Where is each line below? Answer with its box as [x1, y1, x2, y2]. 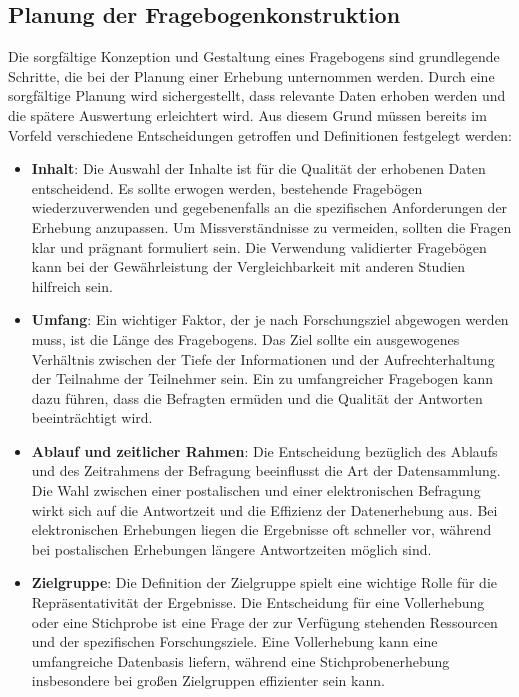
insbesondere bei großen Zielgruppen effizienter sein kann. [31, 670, 385, 691]
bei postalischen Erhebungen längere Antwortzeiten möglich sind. [31, 538, 432, 559]
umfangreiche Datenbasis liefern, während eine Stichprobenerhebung [31, 650, 450, 671]
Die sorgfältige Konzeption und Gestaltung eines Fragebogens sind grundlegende [8, 46, 500, 67]
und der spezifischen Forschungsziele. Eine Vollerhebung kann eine [31, 631, 438, 652]
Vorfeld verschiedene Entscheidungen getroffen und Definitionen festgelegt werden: [8, 124, 513, 145]
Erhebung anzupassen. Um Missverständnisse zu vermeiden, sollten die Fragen [31, 216, 512, 237]
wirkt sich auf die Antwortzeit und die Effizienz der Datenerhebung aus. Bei [31, 499, 498, 520]
